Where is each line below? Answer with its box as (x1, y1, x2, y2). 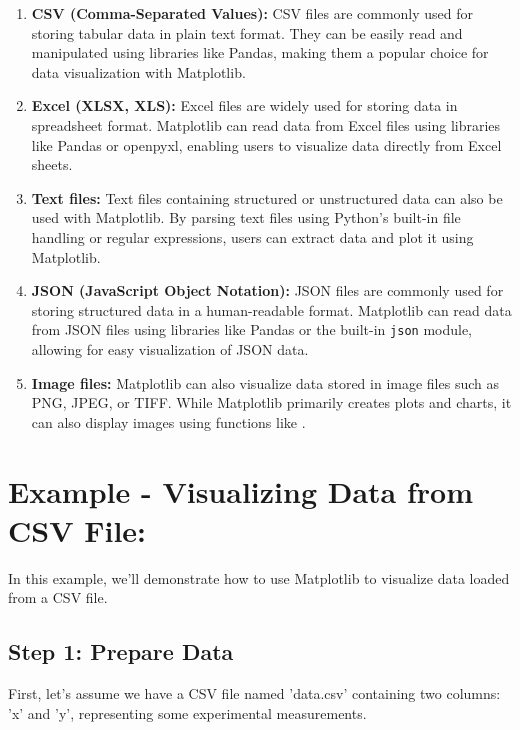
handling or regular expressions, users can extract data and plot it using (31, 226, 474, 247)
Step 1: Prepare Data (8, 636, 234, 667)
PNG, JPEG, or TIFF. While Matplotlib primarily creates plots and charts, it (31, 392, 512, 413)
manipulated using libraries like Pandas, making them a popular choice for (31, 42, 489, 63)
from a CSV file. (8, 587, 108, 608)
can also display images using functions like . (31, 411, 306, 432)
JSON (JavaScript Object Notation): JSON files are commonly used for (31, 280, 504, 301)
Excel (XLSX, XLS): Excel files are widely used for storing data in (31, 95, 458, 116)
